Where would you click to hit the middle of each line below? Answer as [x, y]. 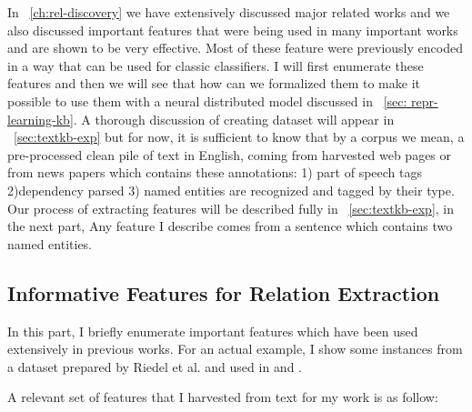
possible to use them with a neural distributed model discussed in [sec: [207, 100]
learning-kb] [40, 119]
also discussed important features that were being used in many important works [233, 30]
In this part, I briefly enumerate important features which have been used [213, 331]
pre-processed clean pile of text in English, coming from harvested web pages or [230, 154]
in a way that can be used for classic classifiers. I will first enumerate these [216, 65]
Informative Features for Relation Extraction [224, 292]
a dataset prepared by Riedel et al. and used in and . [155, 366]
